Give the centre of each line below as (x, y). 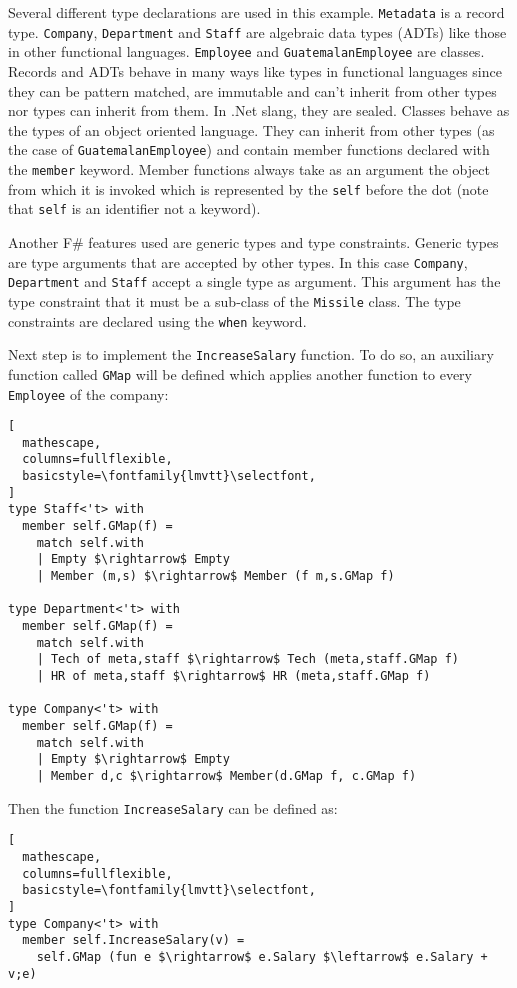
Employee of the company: (88, 393)
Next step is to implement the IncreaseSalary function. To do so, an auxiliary (251, 354)
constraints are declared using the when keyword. (157, 320)
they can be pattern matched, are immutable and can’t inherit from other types (252, 90)
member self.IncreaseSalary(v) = (133, 940)
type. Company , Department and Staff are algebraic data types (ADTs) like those (257, 31)
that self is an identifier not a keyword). (134, 208)
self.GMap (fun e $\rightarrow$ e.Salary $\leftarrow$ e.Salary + (262, 956)
